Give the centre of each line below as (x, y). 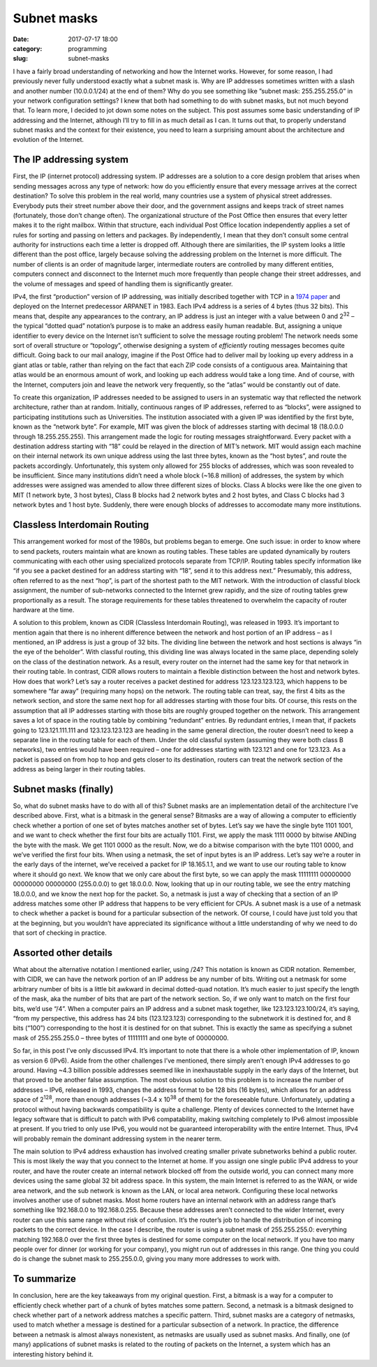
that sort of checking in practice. (60, 933)
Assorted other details (63, 953)
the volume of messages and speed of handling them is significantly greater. (123, 283)
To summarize (45, 1279)
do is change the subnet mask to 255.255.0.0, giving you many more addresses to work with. (147, 1259)
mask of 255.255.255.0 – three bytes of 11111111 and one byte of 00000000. (121, 1037)
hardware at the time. (44, 609)
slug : (20, 59)
